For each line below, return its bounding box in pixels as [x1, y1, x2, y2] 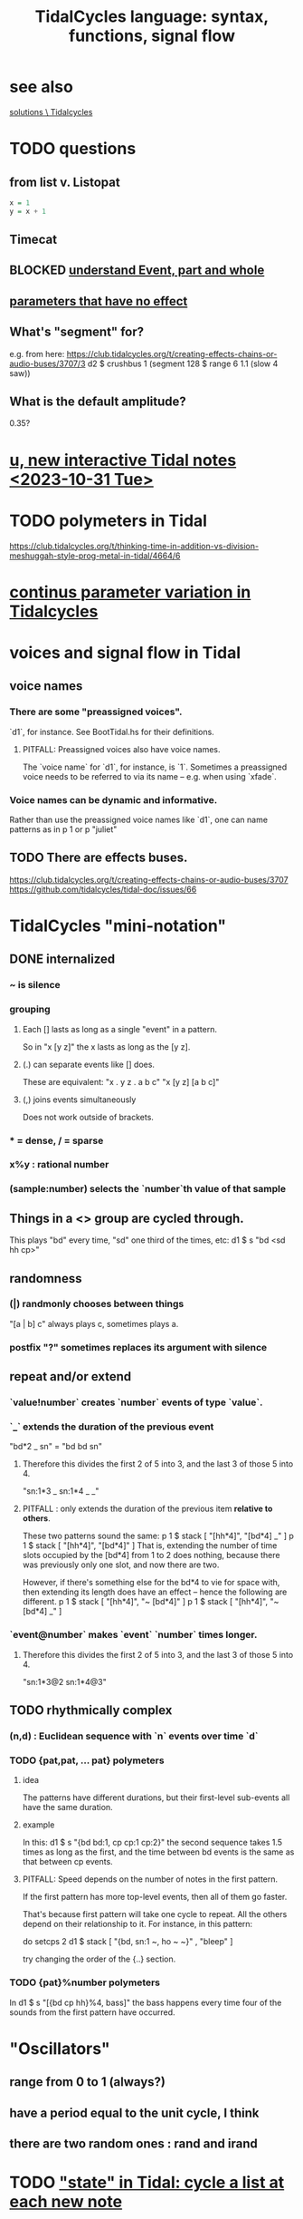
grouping [9, 1003, 52, 1016]
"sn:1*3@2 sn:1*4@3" [22, 1676, 107, 1687]
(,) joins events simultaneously [22, 1094, 137, 1105]
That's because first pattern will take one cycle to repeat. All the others [22, 1909, 288, 1920]
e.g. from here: [9, 348, 65, 359]
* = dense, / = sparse [9, 1134, 104, 1147]
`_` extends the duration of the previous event [9, 1420, 214, 1433]
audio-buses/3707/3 [9, 358, 86, 369]
